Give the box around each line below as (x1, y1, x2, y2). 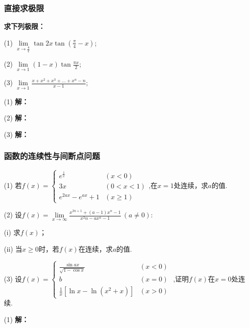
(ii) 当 (4, 244, 23, 254)
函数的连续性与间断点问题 (4, 150, 100, 162)
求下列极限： (4, 21, 45, 31)
